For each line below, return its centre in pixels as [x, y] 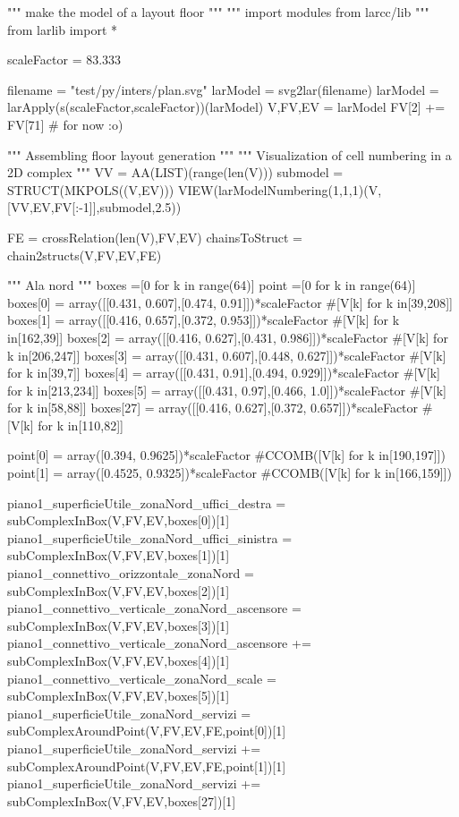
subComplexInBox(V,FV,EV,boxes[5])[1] [119, 696]
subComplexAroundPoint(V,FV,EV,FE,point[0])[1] [147, 731]
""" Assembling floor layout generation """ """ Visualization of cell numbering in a [229, 154]
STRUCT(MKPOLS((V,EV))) [91, 189]
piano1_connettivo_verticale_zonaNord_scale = [142, 678]
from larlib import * [63, 29]
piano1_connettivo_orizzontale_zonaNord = [131, 573]
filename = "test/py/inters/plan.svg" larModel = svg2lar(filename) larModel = [223, 89]
